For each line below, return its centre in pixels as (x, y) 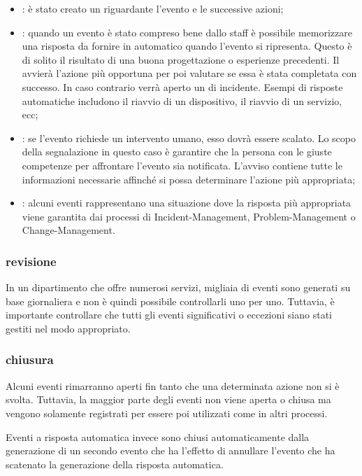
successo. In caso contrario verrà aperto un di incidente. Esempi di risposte (182, 86)
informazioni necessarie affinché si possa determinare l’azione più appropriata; (189, 179)
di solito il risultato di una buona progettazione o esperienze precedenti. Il (181, 59)
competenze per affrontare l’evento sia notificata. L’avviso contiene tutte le (182, 165)
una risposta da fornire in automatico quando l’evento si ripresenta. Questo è (187, 46)
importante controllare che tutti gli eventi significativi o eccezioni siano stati (169, 315)
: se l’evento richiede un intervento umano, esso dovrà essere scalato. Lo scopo (189, 138)
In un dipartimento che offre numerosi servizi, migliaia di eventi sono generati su (178, 287)
